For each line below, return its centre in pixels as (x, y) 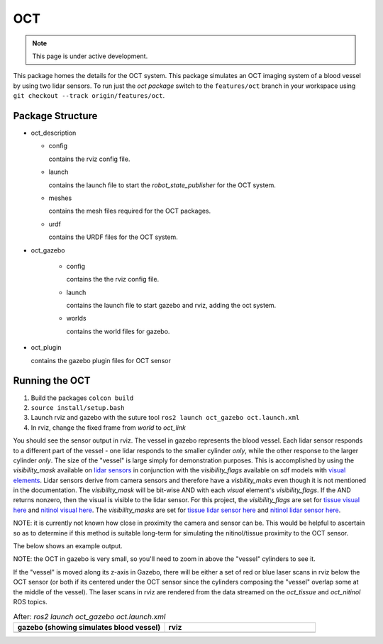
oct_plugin (46, 348)
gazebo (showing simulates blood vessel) (89, 627)
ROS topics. (30, 601)
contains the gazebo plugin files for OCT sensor (101, 360)
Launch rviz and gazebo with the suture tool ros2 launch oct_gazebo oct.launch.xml (165, 418)
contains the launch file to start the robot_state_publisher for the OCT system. (162, 185)
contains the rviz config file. (89, 159)
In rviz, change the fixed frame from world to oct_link (108, 427)
